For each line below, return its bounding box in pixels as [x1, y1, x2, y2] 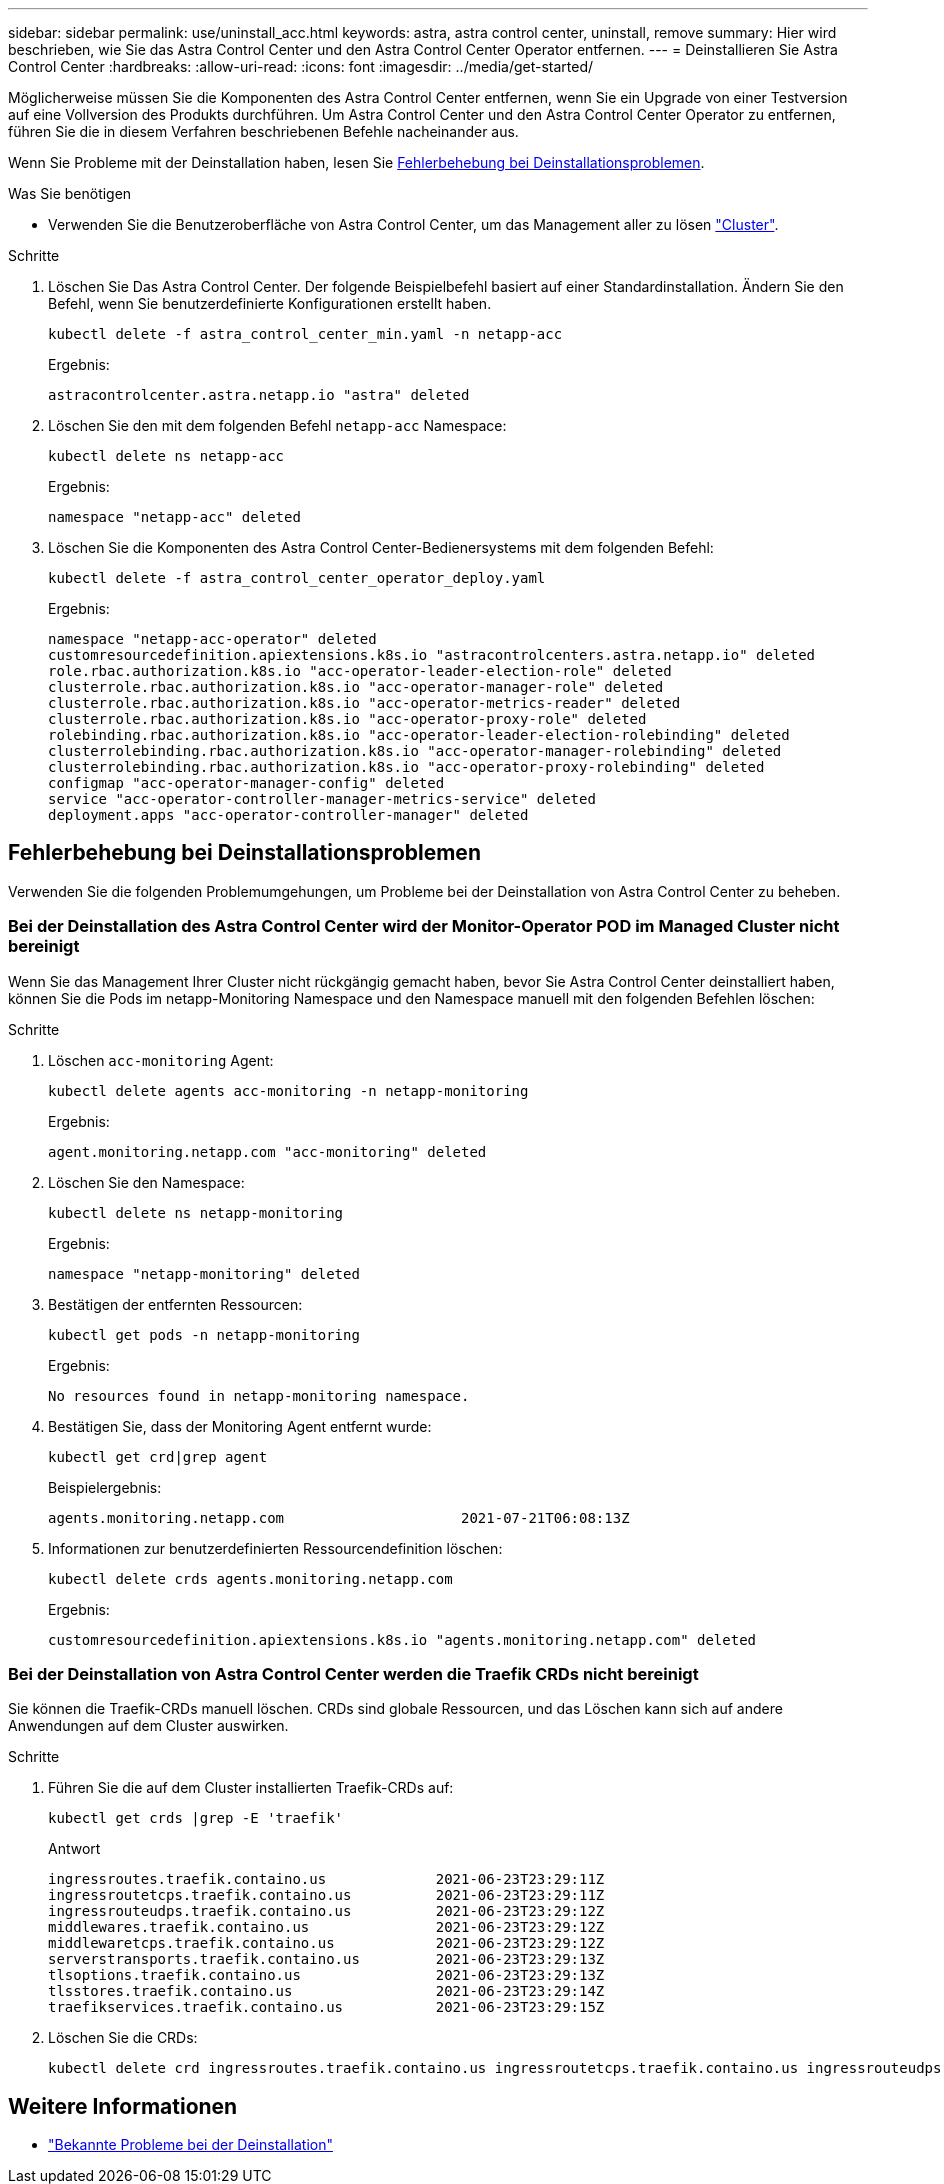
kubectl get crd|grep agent [48, 1448, 268, 1465]
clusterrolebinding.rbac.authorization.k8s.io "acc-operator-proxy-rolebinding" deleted [48, 759, 765, 775]
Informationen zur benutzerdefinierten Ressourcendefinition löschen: [48, 1539, 503, 1557]
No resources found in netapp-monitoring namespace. [48, 1387, 470, 1404]
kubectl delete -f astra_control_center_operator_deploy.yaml [48, 570, 546, 586]
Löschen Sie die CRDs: [48, 2029, 198, 2047]
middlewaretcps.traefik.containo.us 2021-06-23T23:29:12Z [48, 1935, 605, 1952]
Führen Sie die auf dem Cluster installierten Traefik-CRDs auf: [48, 1779, 454, 1797]
